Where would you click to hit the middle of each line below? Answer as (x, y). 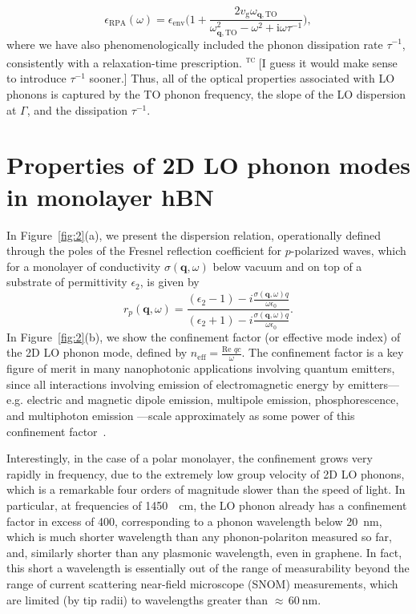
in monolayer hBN (111, 196)
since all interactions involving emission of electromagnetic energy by (176, 384)
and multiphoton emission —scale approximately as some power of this (181, 416)
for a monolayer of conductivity (84, 266)
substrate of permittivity (67, 282)
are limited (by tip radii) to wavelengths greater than (137, 599)
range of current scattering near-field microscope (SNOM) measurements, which (202, 583)
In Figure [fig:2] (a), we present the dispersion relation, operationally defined (194, 234)
